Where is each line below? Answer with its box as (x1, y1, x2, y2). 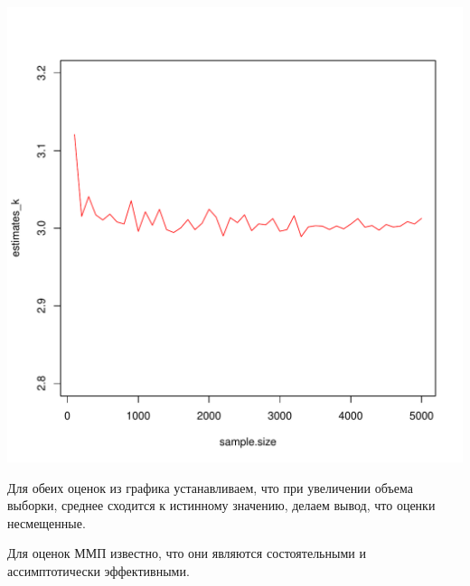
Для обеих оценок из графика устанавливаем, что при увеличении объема (7, 478, 413, 497)
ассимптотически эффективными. (7, 561, 190, 580)
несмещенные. (7, 513, 86, 532)
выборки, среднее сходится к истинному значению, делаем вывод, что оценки (7, 496, 436, 515)
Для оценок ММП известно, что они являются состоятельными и (7, 544, 366, 563)
